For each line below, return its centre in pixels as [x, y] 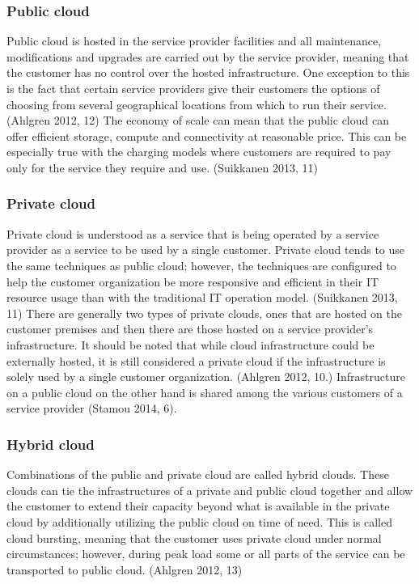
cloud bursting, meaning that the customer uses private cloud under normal [194, 537]
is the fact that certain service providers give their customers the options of [193, 88]
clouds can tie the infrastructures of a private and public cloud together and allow [210, 490]
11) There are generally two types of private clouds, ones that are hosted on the [204, 313]
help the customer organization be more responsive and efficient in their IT [193, 281]
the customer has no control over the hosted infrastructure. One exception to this [208, 72]
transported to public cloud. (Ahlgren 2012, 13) [125, 569]
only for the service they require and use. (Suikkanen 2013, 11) [162, 167]
